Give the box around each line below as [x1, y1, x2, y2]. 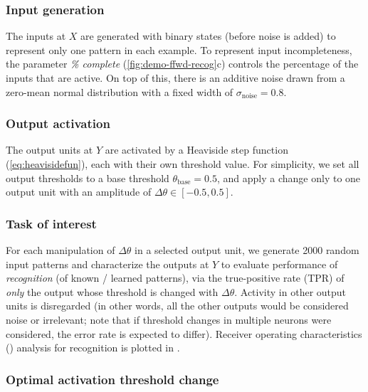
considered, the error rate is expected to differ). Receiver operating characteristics [6, 326, 362, 341]
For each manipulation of [6, 243, 115, 257]
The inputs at [6, 28, 66, 43]
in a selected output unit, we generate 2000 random [135, 243, 359, 257]
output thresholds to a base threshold [6, 170, 169, 185]
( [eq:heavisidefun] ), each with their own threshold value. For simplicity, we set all [6, 157, 359, 171]
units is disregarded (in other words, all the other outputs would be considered [6, 298, 349, 313]
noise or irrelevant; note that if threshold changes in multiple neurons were [6, 312, 332, 327]
